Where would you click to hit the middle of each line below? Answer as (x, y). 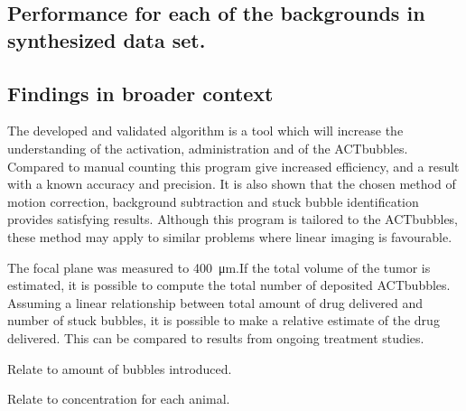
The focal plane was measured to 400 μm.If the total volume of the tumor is (219, 267)
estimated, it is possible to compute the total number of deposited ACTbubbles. (229, 285)
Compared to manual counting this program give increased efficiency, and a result (233, 166)
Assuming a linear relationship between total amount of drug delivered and (215, 302)
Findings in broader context (140, 93)
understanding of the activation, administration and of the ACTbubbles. (208, 148)
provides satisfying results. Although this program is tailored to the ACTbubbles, (233, 219)
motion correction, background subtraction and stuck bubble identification (213, 201)
